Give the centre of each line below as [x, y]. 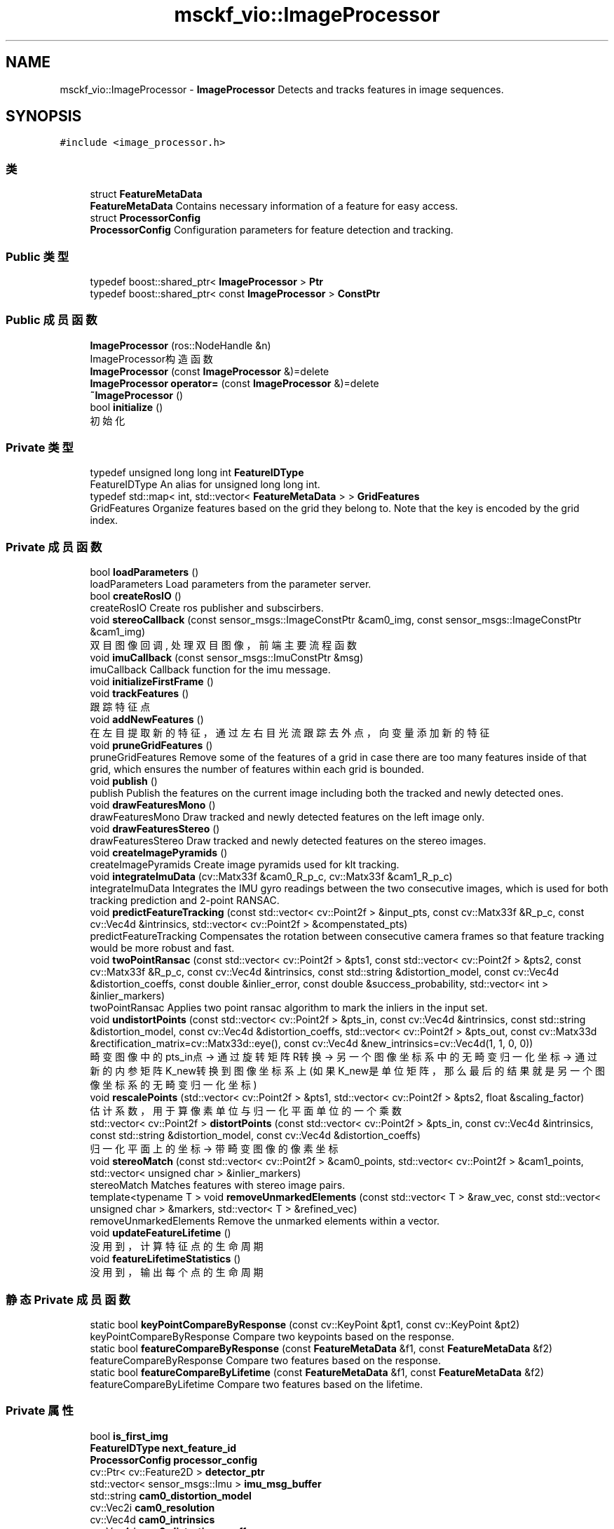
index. [104, 520]
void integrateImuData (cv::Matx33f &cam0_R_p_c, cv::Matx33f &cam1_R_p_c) [271, 877]
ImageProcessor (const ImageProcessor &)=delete [210, 371]
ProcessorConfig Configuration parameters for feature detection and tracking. [272, 230]
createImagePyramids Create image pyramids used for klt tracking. [245, 865]
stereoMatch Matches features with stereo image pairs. [218, 1185]
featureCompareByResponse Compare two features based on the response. [266, 1360]
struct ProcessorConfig [145, 218]
